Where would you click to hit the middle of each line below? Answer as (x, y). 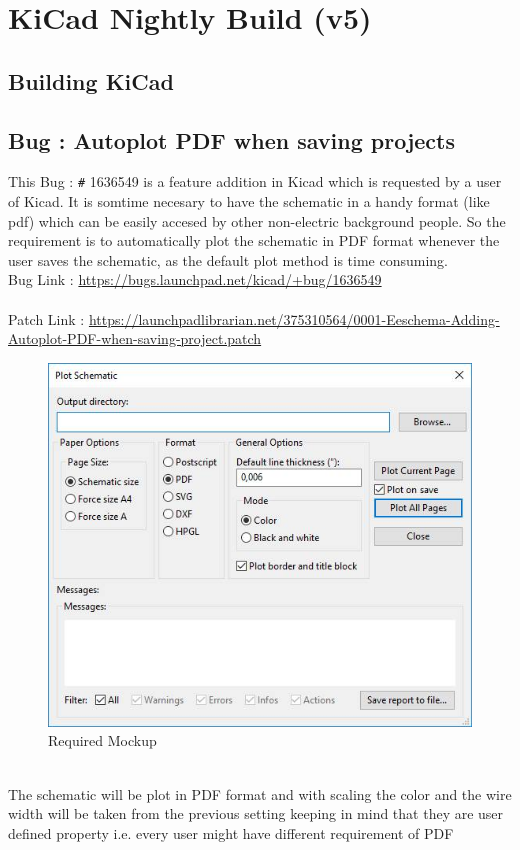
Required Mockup (102, 740)
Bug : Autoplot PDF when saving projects (232, 139)
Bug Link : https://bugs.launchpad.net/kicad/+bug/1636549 (195, 279)
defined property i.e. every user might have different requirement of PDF (231, 832)
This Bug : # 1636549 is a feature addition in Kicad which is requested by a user (255, 181)
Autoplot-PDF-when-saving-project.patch (135, 338)
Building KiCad (91, 80)
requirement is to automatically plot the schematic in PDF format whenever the (254, 240)
